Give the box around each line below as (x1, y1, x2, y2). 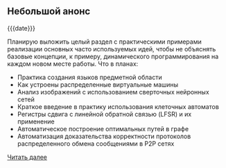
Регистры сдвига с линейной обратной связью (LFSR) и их (17, 110, 192, 118)
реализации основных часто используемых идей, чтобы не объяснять (7, 44, 216, 53)
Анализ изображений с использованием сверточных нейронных (17, 87, 209, 96)
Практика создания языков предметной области (17, 73, 162, 81)
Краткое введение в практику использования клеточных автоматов (17, 102, 220, 110)
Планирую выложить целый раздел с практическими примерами (7, 37, 202, 46)
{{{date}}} (7, 24, 36, 32)
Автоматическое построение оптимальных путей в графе (17, 124, 189, 133)
